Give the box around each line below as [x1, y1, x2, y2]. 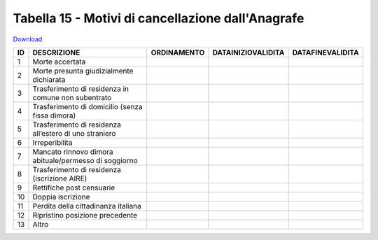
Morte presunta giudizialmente [32, 66, 134, 76]
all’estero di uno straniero [32, 128, 116, 138]
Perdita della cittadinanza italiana [32, 201, 141, 211]
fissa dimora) [32, 111, 76, 120]
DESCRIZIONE [32, 48, 80, 57]
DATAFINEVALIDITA [292, 48, 360, 57]
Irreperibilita [32, 137, 73, 147]
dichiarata [32, 74, 66, 84]
